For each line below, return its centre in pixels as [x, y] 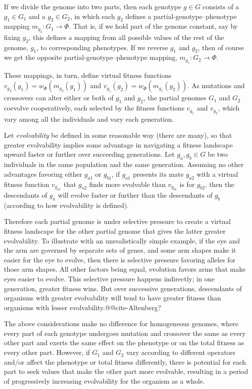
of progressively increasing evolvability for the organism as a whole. [105, 380]
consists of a [221, 6]
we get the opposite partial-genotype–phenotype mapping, [91, 57]
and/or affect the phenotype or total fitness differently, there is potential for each [125, 361]
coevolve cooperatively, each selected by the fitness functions [94, 108]
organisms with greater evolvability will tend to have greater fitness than [113, 298]
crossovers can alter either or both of [59, 98]
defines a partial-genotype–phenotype [181, 16]
